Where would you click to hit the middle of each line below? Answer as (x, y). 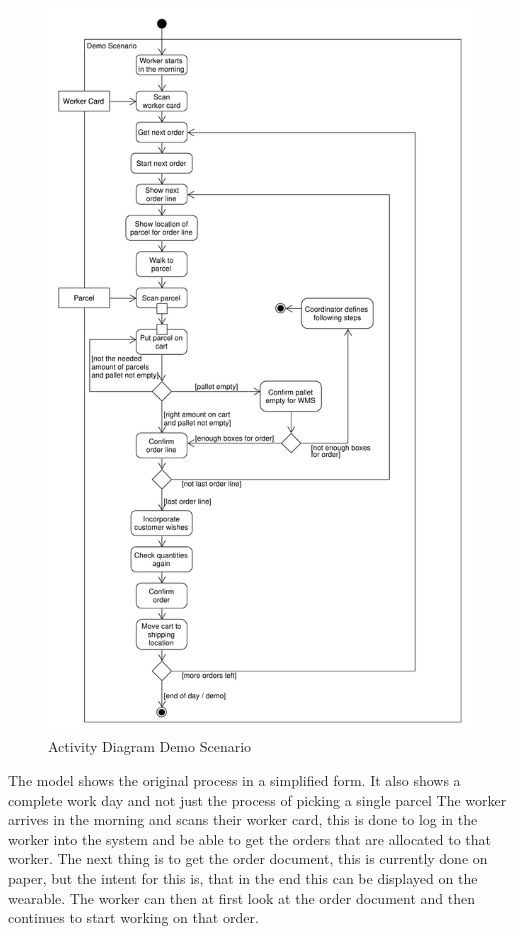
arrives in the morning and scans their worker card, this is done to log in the (243, 819)
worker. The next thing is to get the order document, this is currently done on (248, 858)
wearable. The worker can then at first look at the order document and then (241, 897)
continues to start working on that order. (133, 917)
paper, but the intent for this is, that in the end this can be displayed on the (243, 877)
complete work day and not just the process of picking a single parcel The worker (257, 799)
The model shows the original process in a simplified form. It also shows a (234, 780)
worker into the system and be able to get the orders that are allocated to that (249, 838)
